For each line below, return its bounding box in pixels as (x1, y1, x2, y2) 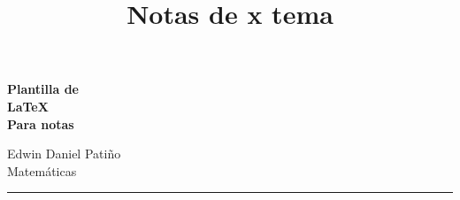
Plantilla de (7, 80, 79, 98)
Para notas (7, 114, 74, 133)
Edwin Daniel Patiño (7, 144, 121, 163)
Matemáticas (7, 161, 77, 180)
